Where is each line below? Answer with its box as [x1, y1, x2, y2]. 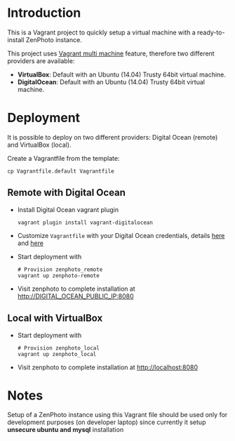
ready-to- [197, 28, 225, 37]
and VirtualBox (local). [7, 140, 72, 149]
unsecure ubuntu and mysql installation [7, 426, 124, 434]
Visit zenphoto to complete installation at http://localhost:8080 [17, 363, 199, 371]
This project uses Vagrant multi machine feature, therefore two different [7, 49, 215, 58]
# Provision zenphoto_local [17, 344, 100, 352]
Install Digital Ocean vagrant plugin [17, 205, 119, 213]
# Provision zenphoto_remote [17, 265, 103, 273]
